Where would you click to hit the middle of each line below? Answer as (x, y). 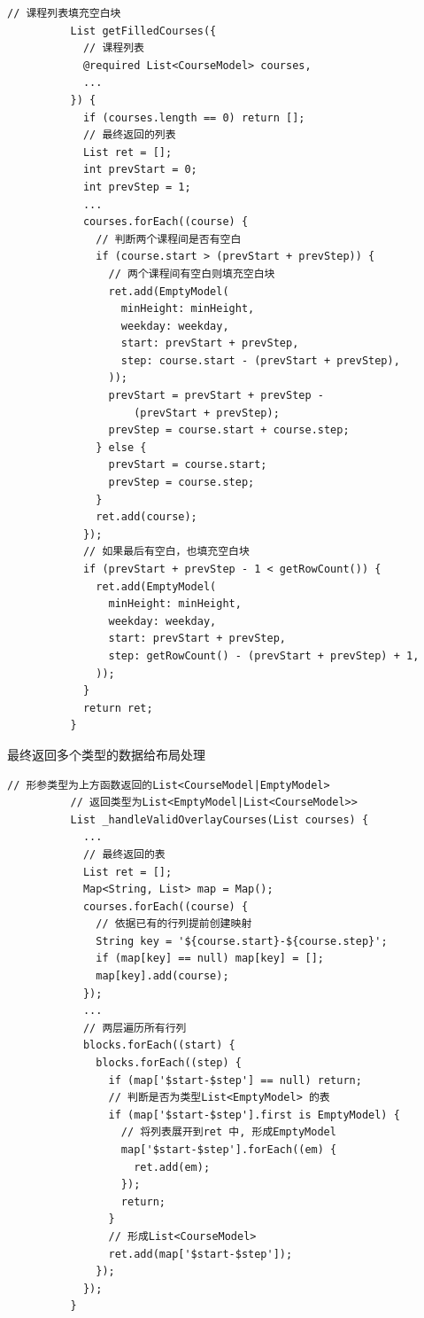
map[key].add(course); (162, 976)
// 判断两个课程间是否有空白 (169, 239)
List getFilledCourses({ (143, 31)
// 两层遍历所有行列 (135, 1028)
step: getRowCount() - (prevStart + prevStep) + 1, (264, 655)
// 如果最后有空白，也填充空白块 (166, 552)
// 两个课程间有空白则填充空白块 (192, 273)
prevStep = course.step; (181, 483)
